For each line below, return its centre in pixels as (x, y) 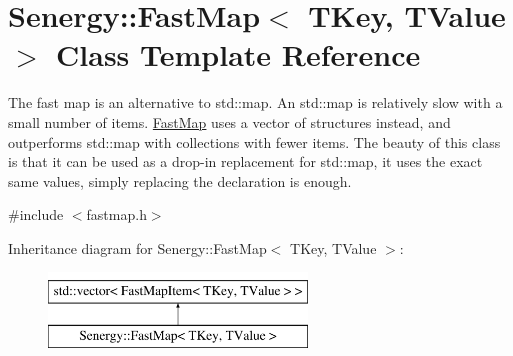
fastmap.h (116, 214)
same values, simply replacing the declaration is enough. (180, 180)
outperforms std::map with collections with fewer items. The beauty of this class (254, 141)
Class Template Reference (238, 54)
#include (36, 214)
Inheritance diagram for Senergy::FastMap (137, 247)
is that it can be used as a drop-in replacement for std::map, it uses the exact (245, 161)
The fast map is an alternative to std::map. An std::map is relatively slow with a (255, 102)
